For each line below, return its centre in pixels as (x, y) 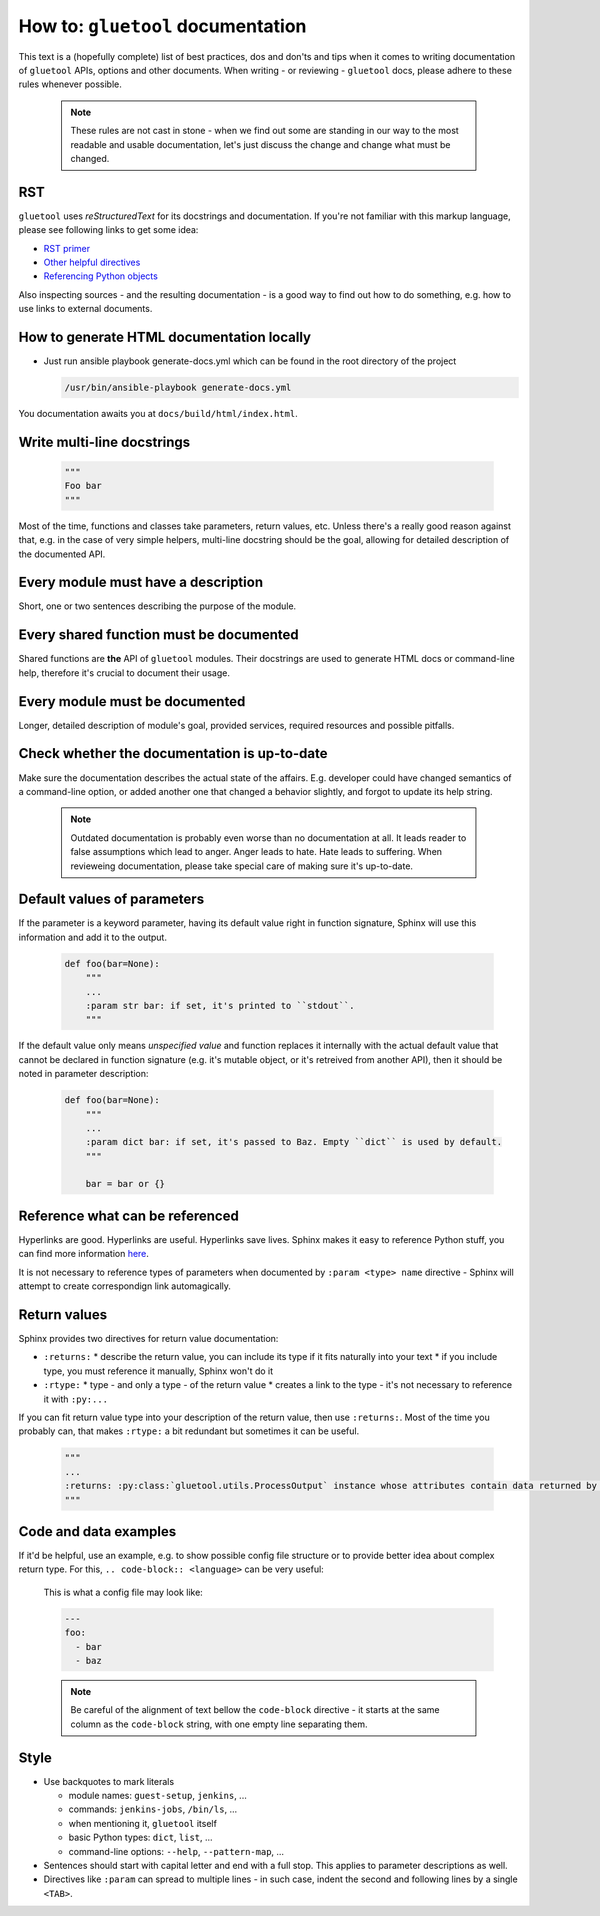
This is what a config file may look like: (123, 1592)
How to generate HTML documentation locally (165, 336)
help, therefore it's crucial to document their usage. (124, 672)
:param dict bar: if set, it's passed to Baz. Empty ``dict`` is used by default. (294, 1142)
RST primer (66, 248)
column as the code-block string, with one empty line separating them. (219, 1724)
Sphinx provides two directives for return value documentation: (148, 1339)
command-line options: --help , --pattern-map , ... (176, 1851)
